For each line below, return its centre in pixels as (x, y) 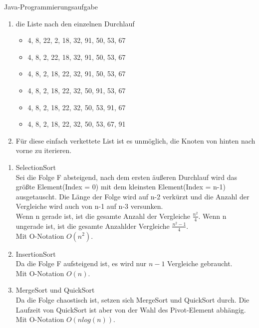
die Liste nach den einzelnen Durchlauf (75, 23)
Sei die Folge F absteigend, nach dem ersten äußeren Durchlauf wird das (126, 177)
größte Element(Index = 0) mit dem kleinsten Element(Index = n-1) (121, 187)
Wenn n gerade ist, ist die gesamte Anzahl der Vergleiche (103, 216)
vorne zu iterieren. (44, 150)
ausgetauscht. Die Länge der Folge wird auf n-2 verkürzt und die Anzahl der (132, 196)
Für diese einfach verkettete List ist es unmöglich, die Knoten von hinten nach (135, 140)
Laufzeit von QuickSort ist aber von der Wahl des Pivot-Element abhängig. (131, 309)
